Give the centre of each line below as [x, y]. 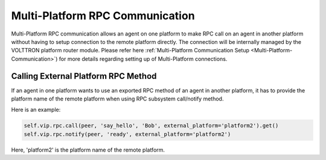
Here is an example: [36, 110]
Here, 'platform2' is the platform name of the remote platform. [88, 150]
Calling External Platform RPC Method [84, 76]
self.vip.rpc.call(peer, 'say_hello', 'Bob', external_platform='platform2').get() [151, 126]
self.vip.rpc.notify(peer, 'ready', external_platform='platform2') [127, 134]
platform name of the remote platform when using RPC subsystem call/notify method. [117, 99]
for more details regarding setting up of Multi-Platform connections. [143, 59]
